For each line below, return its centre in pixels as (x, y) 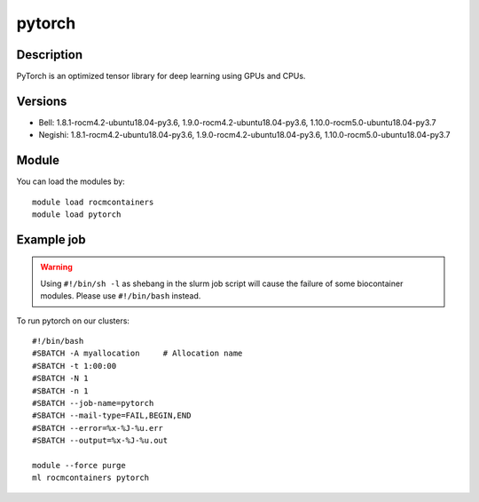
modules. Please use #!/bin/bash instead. (121, 296)
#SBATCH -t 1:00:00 (75, 366)
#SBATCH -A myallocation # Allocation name (137, 354)
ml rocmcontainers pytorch (91, 478)
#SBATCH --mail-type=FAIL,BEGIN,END (112, 416)
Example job (51, 239)
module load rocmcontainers (93, 202)
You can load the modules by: (71, 181)
